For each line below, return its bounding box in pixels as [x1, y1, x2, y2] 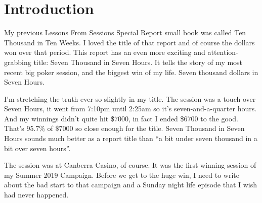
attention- [207, 47, 238, 57]
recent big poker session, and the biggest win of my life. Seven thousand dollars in [4, 66, 258, 77]
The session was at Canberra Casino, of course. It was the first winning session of [4, 160, 256, 170]
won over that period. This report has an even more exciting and [4, 47, 205, 57]
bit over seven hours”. [4, 143, 71, 153]
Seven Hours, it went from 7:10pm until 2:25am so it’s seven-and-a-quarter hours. [4, 103, 257, 114]
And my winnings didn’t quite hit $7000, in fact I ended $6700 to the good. [4, 113, 238, 123]
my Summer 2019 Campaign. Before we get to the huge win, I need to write [4, 169, 239, 180]
